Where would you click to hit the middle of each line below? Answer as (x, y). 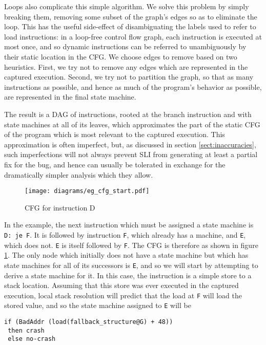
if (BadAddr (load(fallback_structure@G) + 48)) (89, 322)
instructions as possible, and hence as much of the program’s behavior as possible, (133, 87)
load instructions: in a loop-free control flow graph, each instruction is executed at (133, 36)
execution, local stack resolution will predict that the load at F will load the (123, 295)
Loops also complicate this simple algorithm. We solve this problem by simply (127, 6)
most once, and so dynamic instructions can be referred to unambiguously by (125, 46)
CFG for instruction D (60, 207)
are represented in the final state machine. (70, 97)
